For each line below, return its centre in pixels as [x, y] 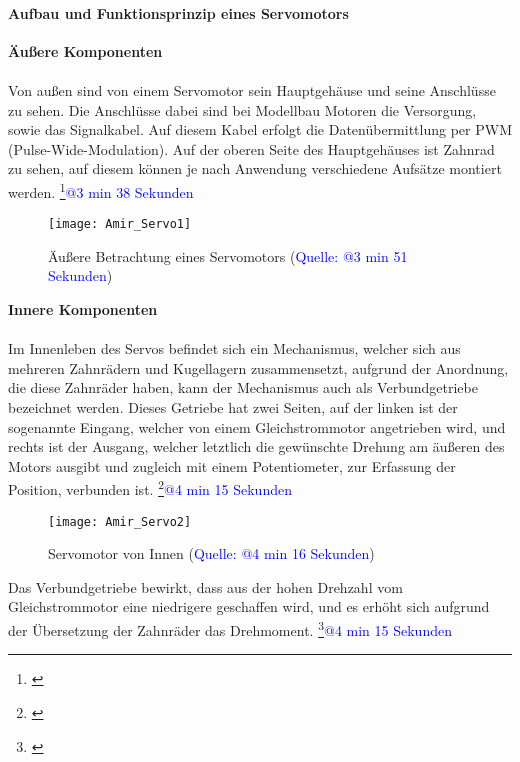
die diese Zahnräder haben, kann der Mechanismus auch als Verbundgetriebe [243, 387]
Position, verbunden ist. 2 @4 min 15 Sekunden [150, 488]
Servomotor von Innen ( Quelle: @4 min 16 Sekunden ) [211, 553]
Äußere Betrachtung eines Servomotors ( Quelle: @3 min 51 [228, 255]
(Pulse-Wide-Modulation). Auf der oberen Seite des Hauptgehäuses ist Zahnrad [251, 148]
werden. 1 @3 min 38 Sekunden [101, 190]
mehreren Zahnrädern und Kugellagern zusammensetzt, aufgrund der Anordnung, [258, 367]
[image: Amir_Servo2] [120, 521]
